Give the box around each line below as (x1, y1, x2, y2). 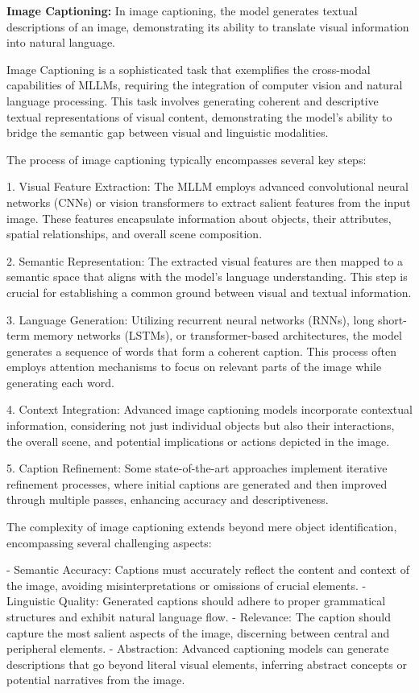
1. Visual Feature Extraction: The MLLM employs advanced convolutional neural (6, 178, 409, 195)
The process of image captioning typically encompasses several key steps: (6, 151, 367, 167)
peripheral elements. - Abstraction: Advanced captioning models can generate (6, 640, 389, 657)
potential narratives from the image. (6, 671, 185, 688)
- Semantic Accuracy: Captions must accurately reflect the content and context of (6, 561, 409, 578)
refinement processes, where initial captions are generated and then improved (6, 475, 388, 492)
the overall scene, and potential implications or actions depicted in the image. (6, 432, 390, 449)
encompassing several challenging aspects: (6, 534, 212, 551)
